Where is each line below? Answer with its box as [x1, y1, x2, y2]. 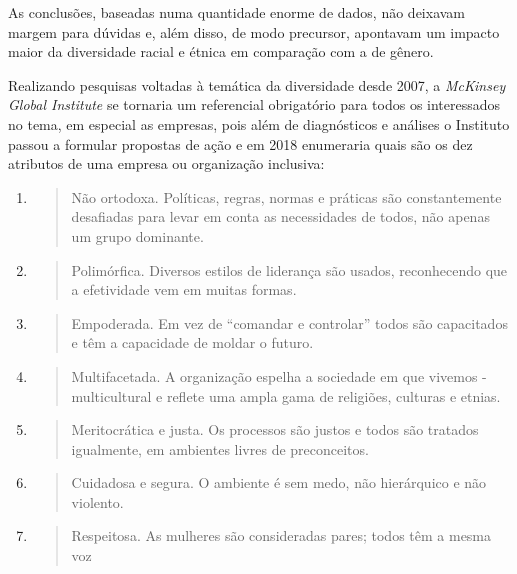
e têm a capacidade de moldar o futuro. [71, 332, 314, 353]
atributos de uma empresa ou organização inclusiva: [8, 153, 325, 174]
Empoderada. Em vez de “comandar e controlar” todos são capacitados [71, 312, 508, 333]
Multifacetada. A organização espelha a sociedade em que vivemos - [71, 365, 487, 386]
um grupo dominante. [71, 225, 204, 246]
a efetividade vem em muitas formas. [71, 279, 297, 300]
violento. [71, 491, 124, 512]
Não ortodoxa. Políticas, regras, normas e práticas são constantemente [71, 186, 502, 207]
